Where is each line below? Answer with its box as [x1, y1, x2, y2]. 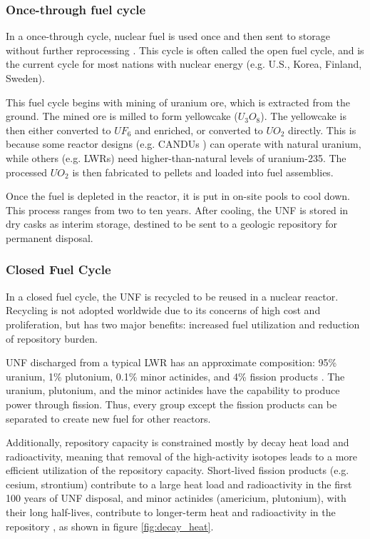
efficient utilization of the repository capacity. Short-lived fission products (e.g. [6, 463, 349, 478]
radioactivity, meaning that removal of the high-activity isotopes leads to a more [6, 448, 358, 463]
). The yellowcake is [260, 109, 346, 124]
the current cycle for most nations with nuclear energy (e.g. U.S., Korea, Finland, [6, 56, 362, 71]
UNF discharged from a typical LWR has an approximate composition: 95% [6, 355, 337, 370]
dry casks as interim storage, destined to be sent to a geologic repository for [6, 216, 338, 231]
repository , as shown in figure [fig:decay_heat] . [6, 518, 214, 533]
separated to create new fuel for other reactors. [6, 410, 211, 425]
